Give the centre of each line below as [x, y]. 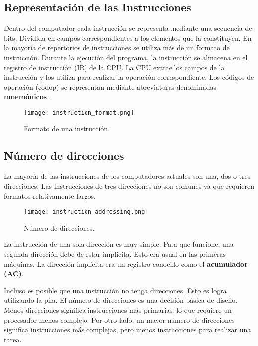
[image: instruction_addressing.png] [86, 212]
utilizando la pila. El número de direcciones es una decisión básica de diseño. [121, 300]
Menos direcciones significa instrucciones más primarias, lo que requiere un [118, 310]
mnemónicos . [27, 96]
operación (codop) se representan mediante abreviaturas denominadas [110, 86]
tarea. [13, 339]
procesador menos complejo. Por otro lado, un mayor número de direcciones [119, 319]
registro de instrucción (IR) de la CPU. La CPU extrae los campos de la [114, 67]
